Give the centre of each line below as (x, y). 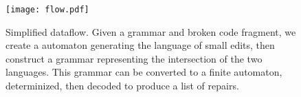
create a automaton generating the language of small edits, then (140, 45)
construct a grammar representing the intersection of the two (134, 58)
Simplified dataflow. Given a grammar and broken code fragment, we (151, 31)
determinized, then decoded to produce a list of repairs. (122, 86)
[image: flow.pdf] (47, 10)
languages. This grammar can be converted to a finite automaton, (144, 72)
